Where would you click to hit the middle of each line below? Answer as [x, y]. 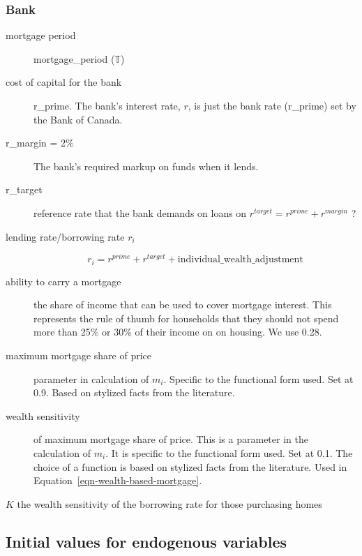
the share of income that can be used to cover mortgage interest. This [183, 305]
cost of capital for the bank [64, 82]
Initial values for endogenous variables [146, 541]
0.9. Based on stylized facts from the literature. [134, 392]
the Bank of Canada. [78, 119]
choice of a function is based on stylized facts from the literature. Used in [190, 466]
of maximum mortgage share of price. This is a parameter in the [171, 439]
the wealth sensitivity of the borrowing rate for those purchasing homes [169, 503]
